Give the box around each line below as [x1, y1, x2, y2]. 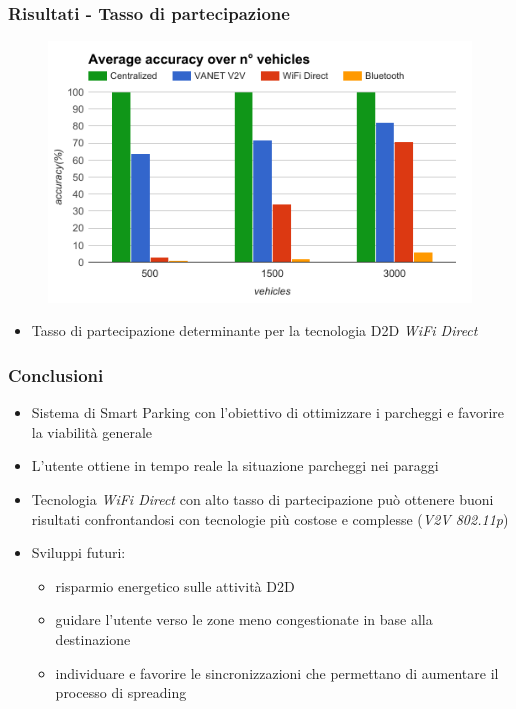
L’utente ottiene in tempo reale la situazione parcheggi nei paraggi [31, 455, 439, 476]
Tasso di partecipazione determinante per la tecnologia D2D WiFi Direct [31, 320, 478, 341]
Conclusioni [8, 362, 104, 387]
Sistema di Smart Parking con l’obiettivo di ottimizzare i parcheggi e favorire [31, 402, 505, 423]
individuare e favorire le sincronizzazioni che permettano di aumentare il [55, 662, 499, 683]
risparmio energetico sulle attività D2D [55, 575, 295, 596]
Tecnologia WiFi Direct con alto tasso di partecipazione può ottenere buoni [31, 489, 494, 510]
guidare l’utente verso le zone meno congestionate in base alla [55, 609, 433, 630]
